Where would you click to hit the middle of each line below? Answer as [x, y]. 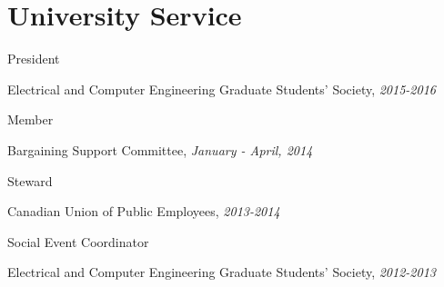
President [34, 59]
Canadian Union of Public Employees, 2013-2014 [144, 211]
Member [30, 119]
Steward [30, 180]
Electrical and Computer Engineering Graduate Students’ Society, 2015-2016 [222, 89]
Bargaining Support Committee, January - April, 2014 [160, 149]
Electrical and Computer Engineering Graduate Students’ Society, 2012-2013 [222, 272]
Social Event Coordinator [78, 241]
